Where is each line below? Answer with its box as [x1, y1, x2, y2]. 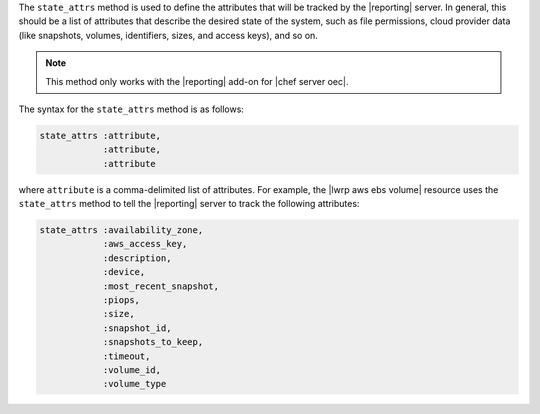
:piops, [102, 295, 140, 306]
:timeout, [102, 350, 151, 362]
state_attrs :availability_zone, [39, 225, 204, 236]
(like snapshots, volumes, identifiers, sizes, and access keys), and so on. [18, 29, 319, 41]
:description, [102, 252, 172, 264]
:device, [102, 266, 146, 278]
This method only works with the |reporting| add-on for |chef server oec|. [45, 75, 349, 87]
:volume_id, [102, 364, 162, 375]
